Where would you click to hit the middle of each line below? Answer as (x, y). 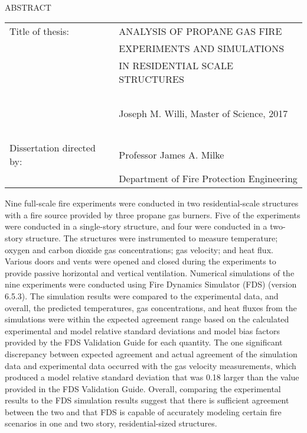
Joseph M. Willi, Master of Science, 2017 (203, 114)
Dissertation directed (53, 148)
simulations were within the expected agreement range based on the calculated (147, 319)
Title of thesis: (40, 31)
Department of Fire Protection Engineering (208, 179)
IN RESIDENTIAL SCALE (176, 66)
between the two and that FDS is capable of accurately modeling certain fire (143, 411)
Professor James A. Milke (172, 154)
